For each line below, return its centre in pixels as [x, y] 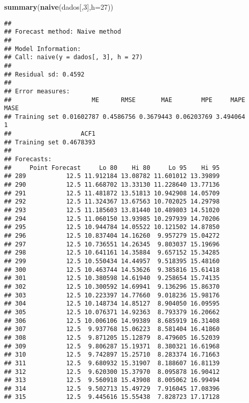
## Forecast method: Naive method [63, 32]
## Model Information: [43, 49]
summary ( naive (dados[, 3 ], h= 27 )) [59, 7]
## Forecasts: [28, 159]
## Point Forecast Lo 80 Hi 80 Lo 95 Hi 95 [112, 168]
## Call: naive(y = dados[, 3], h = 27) [74, 57]
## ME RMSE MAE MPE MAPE [125, 100]
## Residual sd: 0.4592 [44, 74]
